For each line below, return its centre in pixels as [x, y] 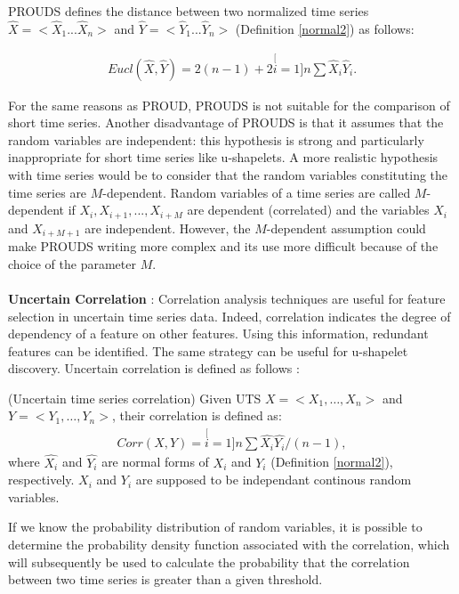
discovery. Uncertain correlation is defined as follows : [154, 368]
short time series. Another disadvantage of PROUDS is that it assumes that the [226, 122]
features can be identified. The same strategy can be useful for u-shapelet [208, 350]
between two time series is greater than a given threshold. [165, 579]
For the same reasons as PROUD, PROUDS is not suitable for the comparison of [229, 105]
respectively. [41, 480]
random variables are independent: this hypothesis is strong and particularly [216, 139]
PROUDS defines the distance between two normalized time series [189, 11]
